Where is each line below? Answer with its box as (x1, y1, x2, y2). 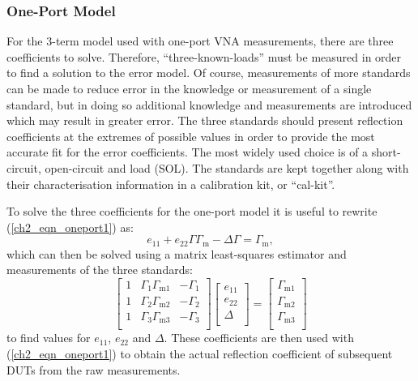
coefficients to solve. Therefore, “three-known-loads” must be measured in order (6, 48, 402, 65)
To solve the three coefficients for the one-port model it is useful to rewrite (6, 203, 377, 220)
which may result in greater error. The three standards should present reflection (6, 112, 403, 129)
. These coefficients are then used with (164, 329, 354, 346)
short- (371, 143, 401, 161)
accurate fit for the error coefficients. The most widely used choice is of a (6, 143, 369, 161)
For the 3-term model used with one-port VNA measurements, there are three (6, 32, 394, 49)
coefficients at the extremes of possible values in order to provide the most (6, 127, 375, 144)
